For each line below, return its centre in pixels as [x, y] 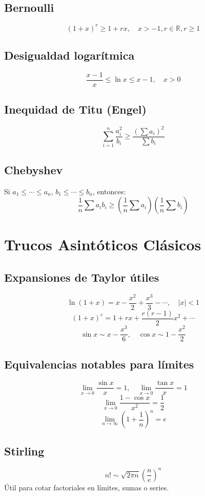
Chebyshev [34, 169]
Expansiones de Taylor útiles [82, 277]
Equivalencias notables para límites [99, 364]
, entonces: [109, 191]
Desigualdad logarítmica [69, 55]
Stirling [24, 451]
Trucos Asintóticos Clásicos [103, 244]
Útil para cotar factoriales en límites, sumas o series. [87, 487]
